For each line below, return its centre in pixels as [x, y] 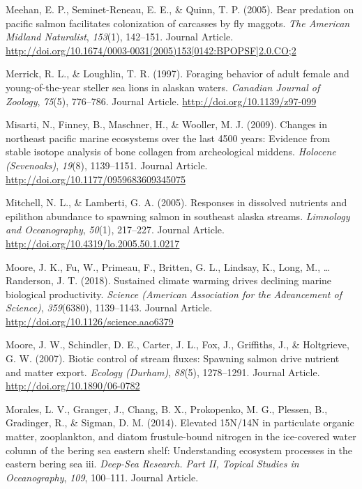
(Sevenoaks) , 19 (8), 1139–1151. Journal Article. [107, 165]
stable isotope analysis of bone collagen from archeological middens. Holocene [171, 152]
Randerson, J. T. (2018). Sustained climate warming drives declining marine [169, 280]
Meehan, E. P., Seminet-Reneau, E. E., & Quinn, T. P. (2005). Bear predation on [180, 9]
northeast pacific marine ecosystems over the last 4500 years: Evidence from [168, 138]
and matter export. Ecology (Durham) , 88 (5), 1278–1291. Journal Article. [163, 372]
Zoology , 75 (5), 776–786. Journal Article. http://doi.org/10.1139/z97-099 [161, 101]
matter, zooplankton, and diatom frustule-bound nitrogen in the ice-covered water [181, 436]
